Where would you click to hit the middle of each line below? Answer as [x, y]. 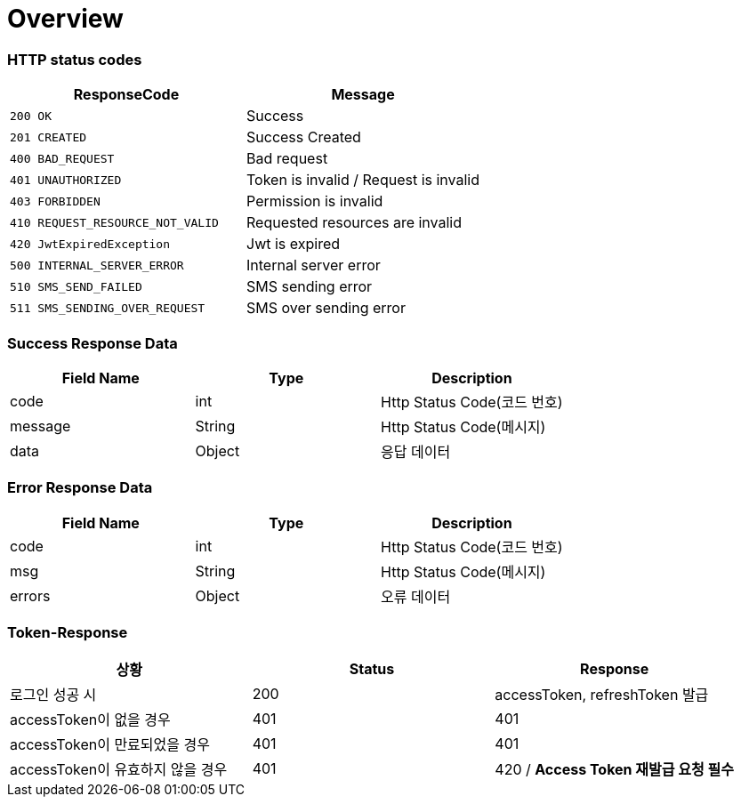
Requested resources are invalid [354, 223]
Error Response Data [80, 488]
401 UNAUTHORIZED [66, 180]
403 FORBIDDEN [55, 201]
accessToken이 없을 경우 [90, 720]
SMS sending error [310, 287]
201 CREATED [48, 137]
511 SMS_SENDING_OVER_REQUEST [108, 308]
